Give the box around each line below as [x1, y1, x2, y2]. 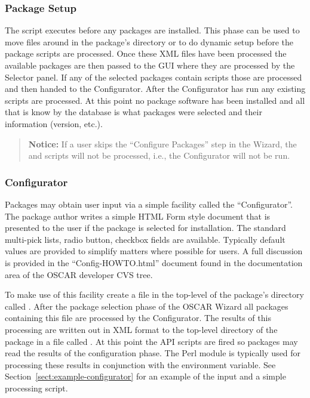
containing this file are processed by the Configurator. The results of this [5, 311, 271, 324]
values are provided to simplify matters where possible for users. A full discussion [5, 245, 303, 257]
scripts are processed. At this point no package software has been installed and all [5, 94, 305, 106]
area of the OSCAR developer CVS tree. [5, 268, 153, 280]
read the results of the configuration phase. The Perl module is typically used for [5, 347, 301, 359]
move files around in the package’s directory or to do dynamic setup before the [5, 35, 294, 48]
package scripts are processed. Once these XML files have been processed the [5, 47, 287, 60]
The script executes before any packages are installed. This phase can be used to [5, 24, 300, 36]
